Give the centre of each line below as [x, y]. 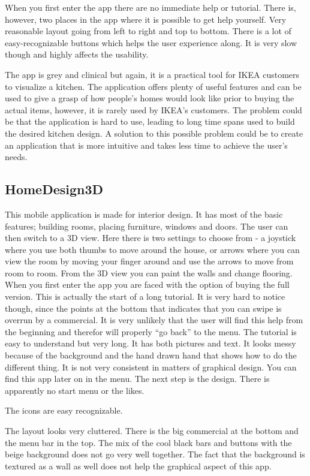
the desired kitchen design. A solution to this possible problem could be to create [154, 133]
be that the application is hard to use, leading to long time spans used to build [150, 121]
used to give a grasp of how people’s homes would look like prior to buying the [150, 98]
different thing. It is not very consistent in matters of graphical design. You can [151, 367]
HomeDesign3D [54, 189]
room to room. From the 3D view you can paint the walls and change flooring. [149, 272]
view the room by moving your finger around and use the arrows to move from [149, 261]
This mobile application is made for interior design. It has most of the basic [144, 214]
